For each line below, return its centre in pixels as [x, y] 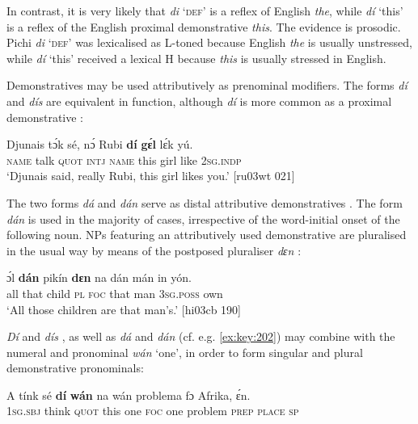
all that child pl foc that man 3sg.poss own [115, 293]
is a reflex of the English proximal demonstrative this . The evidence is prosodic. [204, 26]
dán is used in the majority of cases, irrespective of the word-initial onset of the [203, 218]
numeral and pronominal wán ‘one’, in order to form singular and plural [185, 352]
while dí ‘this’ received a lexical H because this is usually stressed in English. [196, 58]
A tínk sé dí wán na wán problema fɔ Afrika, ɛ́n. [129, 395]
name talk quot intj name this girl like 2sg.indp [124, 160]
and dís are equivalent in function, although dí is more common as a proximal [199, 101]
